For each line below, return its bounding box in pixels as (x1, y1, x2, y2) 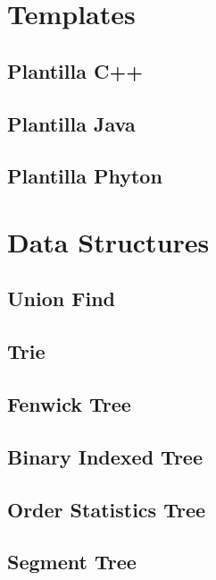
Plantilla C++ (7, 56, 143, 84)
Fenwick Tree (7, 390, 131, 418)
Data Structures (7, 223, 210, 260)
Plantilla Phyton (7, 162, 162, 190)
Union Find (7, 285, 115, 312)
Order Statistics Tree (7, 495, 206, 523)
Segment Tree (7, 548, 137, 576)
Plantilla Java (7, 109, 136, 137)
